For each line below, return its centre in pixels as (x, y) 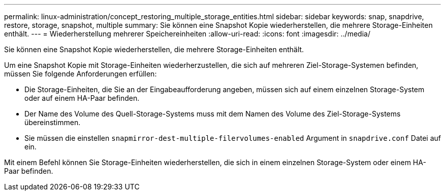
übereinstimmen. (53, 122)
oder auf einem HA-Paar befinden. (82, 98)
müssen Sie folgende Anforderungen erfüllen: (81, 74)
